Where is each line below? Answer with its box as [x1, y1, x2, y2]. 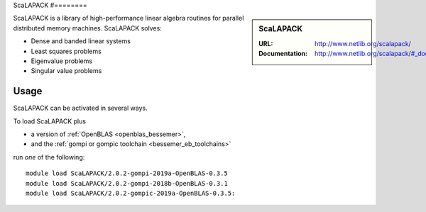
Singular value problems [31, 67, 102, 75]
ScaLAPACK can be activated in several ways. [13, 104, 148, 113]
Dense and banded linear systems [31, 37, 131, 45]
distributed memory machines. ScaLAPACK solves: [13, 23, 163, 32]
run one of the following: [13, 152, 85, 161]
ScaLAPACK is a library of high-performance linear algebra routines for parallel [13, 14, 244, 23]
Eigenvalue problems [31, 57, 92, 65]
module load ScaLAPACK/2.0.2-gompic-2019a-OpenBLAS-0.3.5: [26, 189, 236, 197]
